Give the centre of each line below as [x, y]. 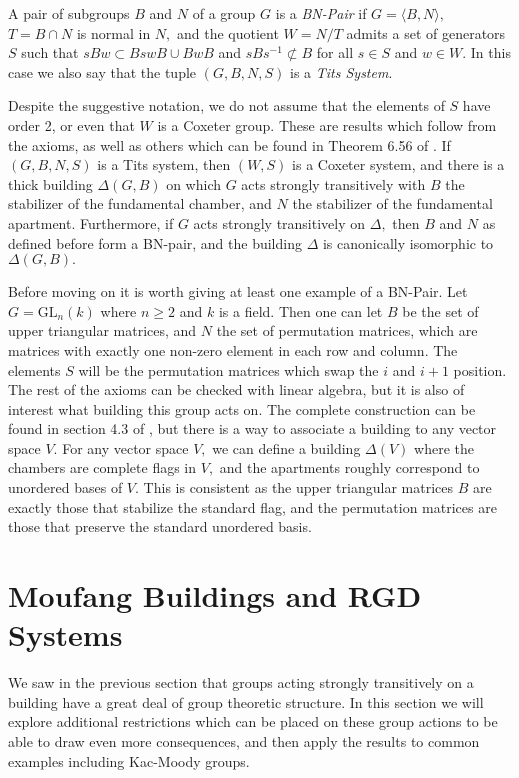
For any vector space [125, 447]
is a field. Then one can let [300, 310]
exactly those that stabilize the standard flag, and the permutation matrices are [252, 506]
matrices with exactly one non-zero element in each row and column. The [233, 349]
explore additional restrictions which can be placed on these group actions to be [253, 721]
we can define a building [286, 447]
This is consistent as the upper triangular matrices [298, 487]
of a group [224, 13]
